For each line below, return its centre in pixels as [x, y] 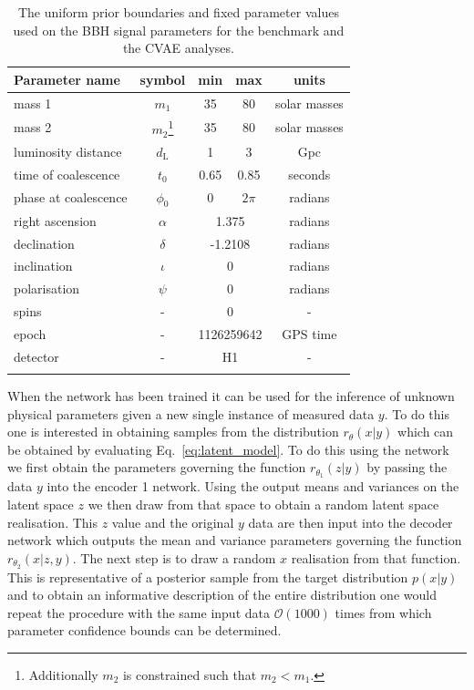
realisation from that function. [376, 557]
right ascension [55, 220]
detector [36, 356]
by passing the [407, 467]
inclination [43, 266]
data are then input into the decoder [350, 522]
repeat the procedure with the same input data [139, 612]
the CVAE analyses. [178, 48]
